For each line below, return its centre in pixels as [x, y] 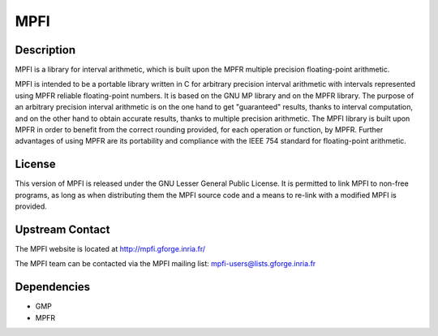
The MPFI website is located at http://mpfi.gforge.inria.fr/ [110, 249]
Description [45, 50]
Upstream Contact [62, 229]
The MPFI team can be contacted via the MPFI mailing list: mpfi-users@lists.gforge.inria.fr [165, 264]
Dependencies [53, 287]
